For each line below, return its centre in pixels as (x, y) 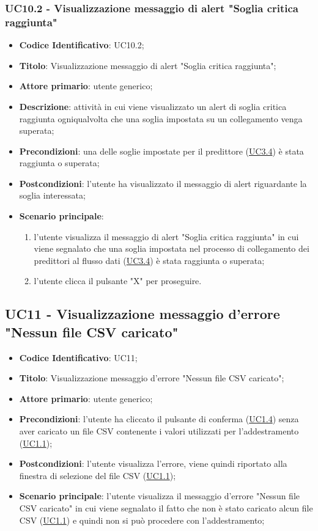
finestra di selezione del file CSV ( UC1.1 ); (98, 475)
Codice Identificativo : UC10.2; (82, 45)
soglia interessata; (52, 195)
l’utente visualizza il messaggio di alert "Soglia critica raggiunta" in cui (166, 236)
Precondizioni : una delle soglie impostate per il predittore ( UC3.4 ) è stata (161, 151)
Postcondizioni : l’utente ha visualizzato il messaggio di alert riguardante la (163, 183)
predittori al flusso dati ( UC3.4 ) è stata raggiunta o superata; (149, 260)
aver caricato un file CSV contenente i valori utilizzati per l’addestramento (159, 431)
